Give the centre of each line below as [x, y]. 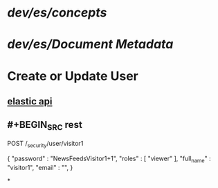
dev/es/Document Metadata [90, 45]
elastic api [30, 101]
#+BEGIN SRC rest [45, 126]
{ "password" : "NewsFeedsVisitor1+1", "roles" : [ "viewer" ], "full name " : [109, 159]
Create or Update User [73, 76]
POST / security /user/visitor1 [45, 144]
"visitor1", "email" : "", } [40, 167]
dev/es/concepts [57, 13]
